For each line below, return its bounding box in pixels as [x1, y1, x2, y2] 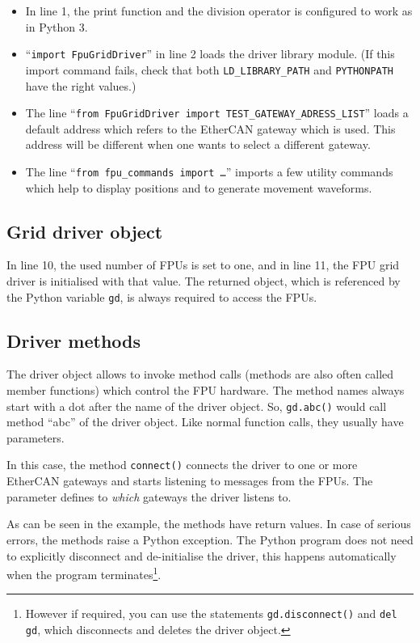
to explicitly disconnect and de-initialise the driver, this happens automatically [6, 547, 397, 564]
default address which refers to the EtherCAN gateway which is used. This [25, 120, 396, 137]
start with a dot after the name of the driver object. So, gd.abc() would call [6, 397, 387, 414]
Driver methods [6, 328, 141, 353]
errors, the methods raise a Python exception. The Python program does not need [6, 531, 414, 548]
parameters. [6, 429, 65, 446]
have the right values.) [25, 77, 136, 94]
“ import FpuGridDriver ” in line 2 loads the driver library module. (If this [25, 45, 395, 62]
